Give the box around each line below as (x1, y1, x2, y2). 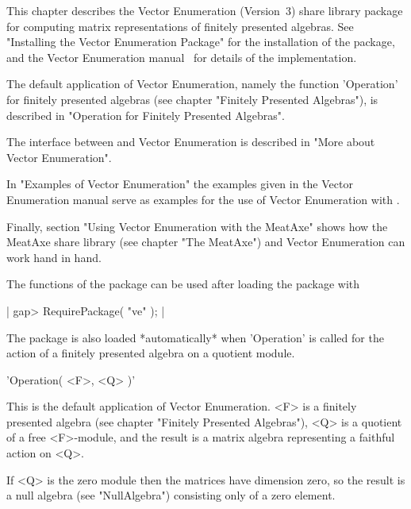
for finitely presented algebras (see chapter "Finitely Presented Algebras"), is (6, 91, 378, 107)
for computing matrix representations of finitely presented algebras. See (6, 17, 354, 34)
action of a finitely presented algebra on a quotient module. (6, 345, 295, 361)
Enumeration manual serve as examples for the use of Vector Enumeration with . (6, 191, 400, 207)
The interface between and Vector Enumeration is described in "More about (6, 133, 375, 150)
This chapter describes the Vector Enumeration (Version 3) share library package (6, 2, 403, 18)
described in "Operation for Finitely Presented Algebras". (6, 106, 285, 123)
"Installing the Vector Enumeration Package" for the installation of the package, (6, 33, 395, 50)
